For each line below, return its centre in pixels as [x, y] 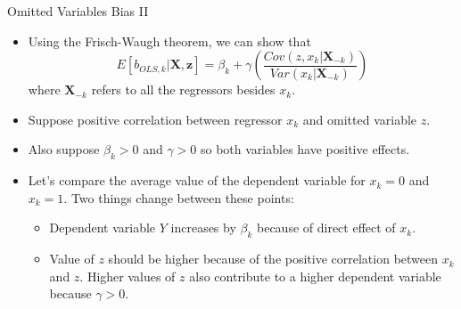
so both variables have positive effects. [305, 149]
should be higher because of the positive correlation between [273, 259]
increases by [203, 228]
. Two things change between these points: [179, 197]
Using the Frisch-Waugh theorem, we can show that [169, 41]
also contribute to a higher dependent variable [315, 276]
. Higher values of [128, 276]
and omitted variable [360, 119]
